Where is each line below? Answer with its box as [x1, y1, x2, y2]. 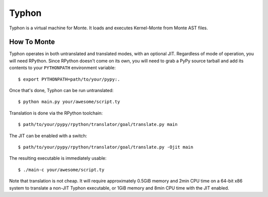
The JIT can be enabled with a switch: [9, 132, 87, 139]
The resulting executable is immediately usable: [9, 155, 107, 161]
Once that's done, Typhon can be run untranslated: [9, 88, 114, 94]
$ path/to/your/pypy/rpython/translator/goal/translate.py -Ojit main [18, 144, 194, 150]
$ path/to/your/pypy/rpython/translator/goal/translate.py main [18, 122, 178, 127]
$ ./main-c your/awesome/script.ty [18, 167, 105, 173]
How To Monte [9, 38, 55, 46]
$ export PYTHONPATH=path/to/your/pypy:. [18, 76, 120, 82]
